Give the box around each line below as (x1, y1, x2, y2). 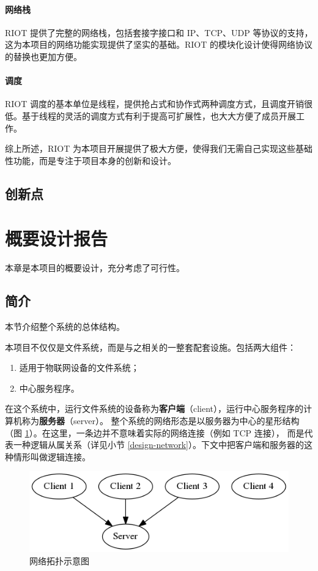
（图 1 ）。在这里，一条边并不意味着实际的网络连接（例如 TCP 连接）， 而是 (5, 426, 305, 439)
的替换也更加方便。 (5, 50, 82, 62)
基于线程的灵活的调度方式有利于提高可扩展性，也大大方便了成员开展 (21, 109, 296, 122)
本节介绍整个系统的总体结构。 (5, 320, 125, 333)
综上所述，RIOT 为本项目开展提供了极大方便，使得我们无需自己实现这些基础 (5, 142, 313, 155)
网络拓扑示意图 (29, 554, 89, 567)
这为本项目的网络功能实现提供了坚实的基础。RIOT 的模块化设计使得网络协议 (5, 38, 313, 51)
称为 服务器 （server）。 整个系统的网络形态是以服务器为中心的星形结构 (21, 414, 300, 427)
